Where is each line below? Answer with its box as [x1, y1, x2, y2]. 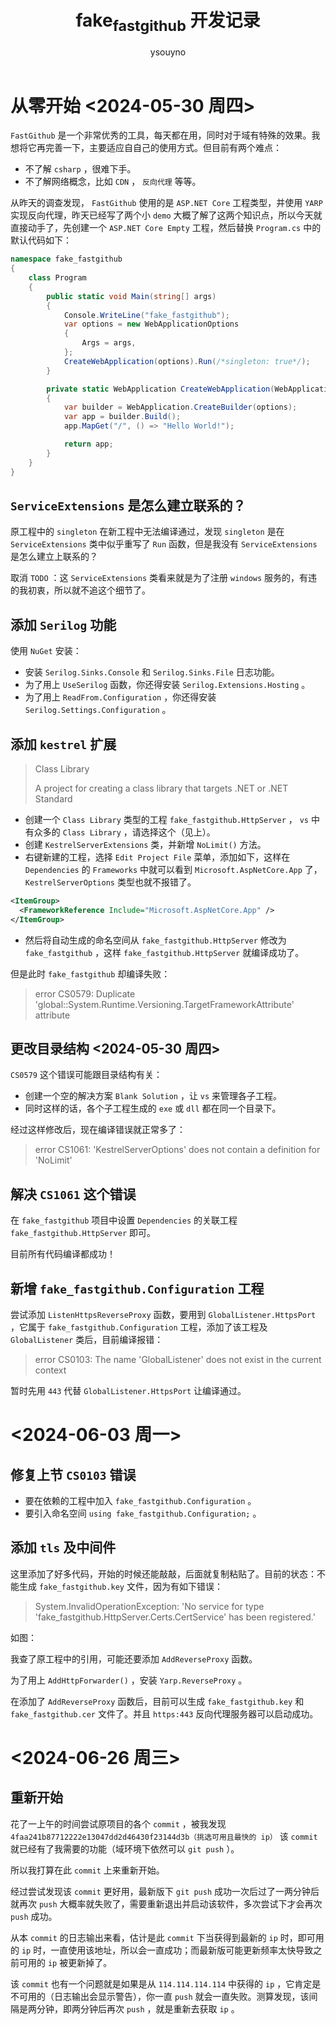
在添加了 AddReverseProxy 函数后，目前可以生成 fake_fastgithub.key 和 [10, 1695, 305, 1707]
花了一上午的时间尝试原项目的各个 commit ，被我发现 [10, 1817, 227, 1830]
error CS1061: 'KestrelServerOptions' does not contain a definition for [34, 1144, 321, 1156]
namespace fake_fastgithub [10, 254, 123, 265]
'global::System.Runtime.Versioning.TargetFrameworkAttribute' [34, 998, 295, 1010]
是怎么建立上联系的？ [10, 551, 98, 563]
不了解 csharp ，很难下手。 [24, 163, 137, 175]
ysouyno [149, 46, 187, 58]
